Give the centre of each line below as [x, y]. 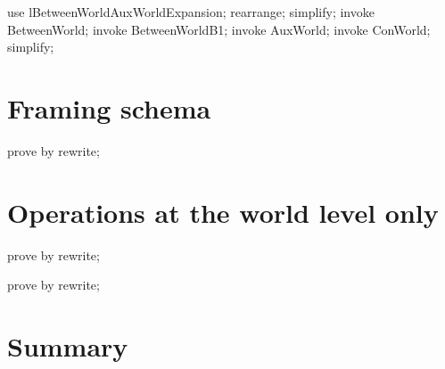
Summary [68, 346]
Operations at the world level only [223, 212]
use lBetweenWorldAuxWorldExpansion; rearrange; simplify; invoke [191, 12]
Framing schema [109, 107]
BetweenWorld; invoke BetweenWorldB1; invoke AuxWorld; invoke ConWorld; [219, 29]
